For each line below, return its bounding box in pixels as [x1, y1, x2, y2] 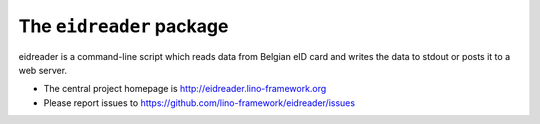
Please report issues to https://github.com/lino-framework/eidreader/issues [43, 96, 355, 109]
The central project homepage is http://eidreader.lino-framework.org [43, 83, 327, 95]
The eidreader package [18, 15, 229, 37]
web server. [18, 64, 68, 76]
